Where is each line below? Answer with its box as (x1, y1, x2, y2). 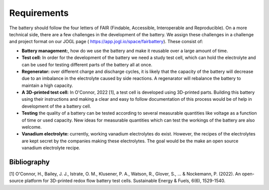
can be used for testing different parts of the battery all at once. (21, 62, 153, 67)
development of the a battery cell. (21, 103, 92, 109)
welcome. (21, 124, 42, 130)
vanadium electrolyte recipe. (21, 145, 81, 151)
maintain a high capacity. (21, 82, 73, 88)
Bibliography (9, 158, 50, 166)
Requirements (9, 7, 69, 18)
